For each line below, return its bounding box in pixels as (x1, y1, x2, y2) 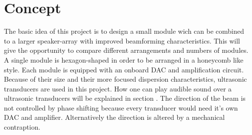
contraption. (4, 122, 41, 132)
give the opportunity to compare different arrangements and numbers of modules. (4, 45, 249, 55)
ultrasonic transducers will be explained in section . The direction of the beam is (4, 93, 246, 103)
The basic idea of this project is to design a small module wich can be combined (4, 26, 244, 36)
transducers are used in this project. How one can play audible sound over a (4, 83, 232, 93)
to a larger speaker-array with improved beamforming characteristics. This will (4, 35, 240, 45)
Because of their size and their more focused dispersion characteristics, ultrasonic (4, 74, 247, 84)
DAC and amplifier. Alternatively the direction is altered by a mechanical (4, 112, 225, 122)
